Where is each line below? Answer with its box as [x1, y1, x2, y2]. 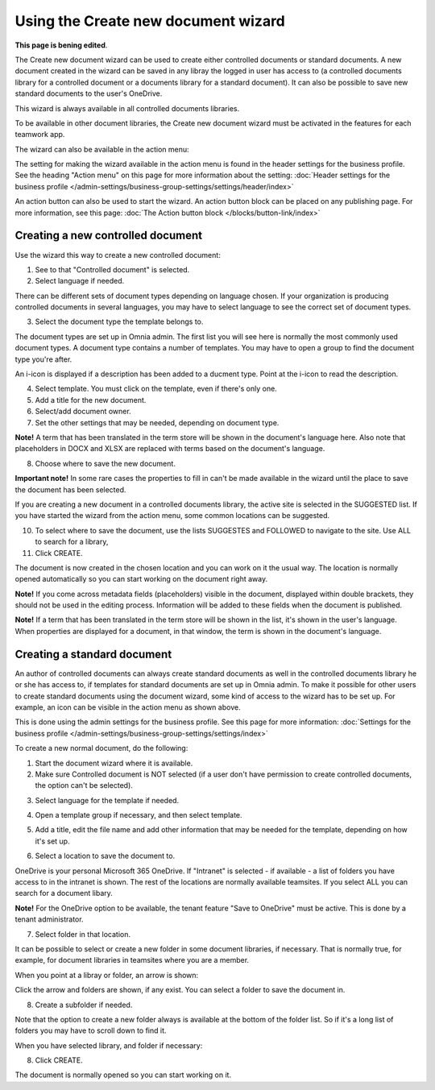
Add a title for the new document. [35, 395, 147, 404]
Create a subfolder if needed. [35, 1000, 133, 1009]
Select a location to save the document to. [35, 851, 176, 861]
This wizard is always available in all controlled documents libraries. [14, 103, 240, 113]
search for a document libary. [14, 889, 113, 898]
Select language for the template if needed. [35, 795, 180, 805]
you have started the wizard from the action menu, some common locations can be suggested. [14, 511, 330, 520]
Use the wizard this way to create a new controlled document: [14, 250, 221, 259]
